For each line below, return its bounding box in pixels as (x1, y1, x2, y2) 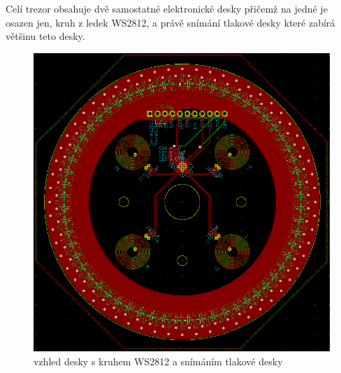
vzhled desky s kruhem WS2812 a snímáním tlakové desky (34, 353, 283, 368)
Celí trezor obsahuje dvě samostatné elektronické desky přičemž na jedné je (6, 1, 328, 15)
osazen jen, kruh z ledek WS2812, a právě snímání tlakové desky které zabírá (6, 15, 335, 29)
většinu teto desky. (6, 29, 85, 43)
